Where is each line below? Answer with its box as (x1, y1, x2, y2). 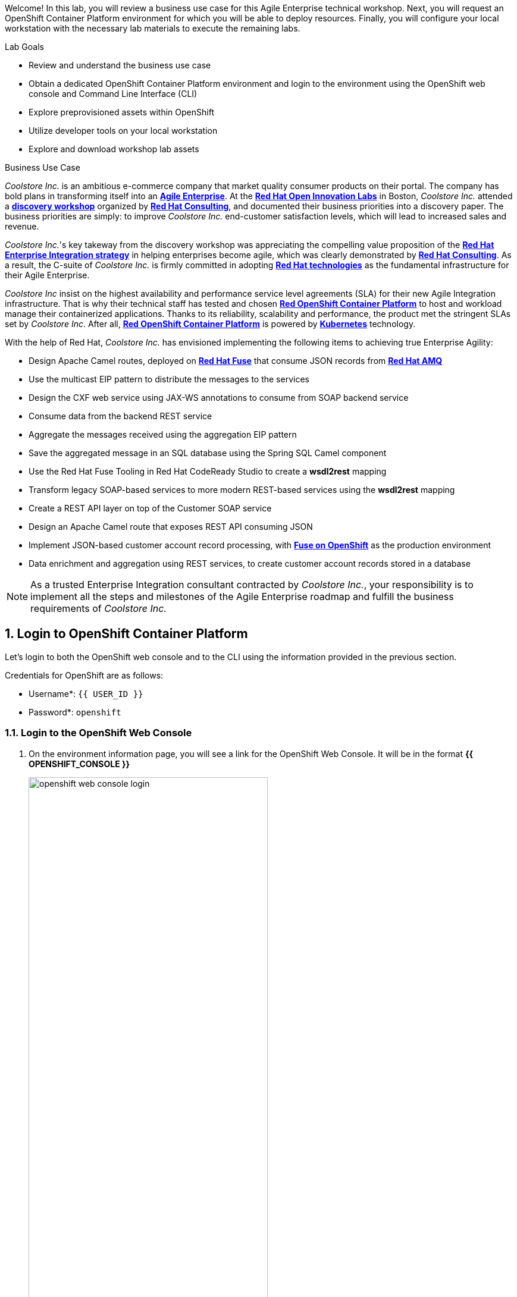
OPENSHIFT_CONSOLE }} (29, 758, 130, 769)
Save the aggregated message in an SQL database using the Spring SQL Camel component (29, 448, 387, 458)
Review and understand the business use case (29, 60, 211, 70)
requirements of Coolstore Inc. (30, 602, 167, 614)
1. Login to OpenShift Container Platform (5, 626, 248, 642)
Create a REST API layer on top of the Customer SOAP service (29, 503, 272, 513)
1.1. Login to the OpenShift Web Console (5, 727, 192, 739)
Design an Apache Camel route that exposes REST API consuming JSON (29, 522, 313, 532)
